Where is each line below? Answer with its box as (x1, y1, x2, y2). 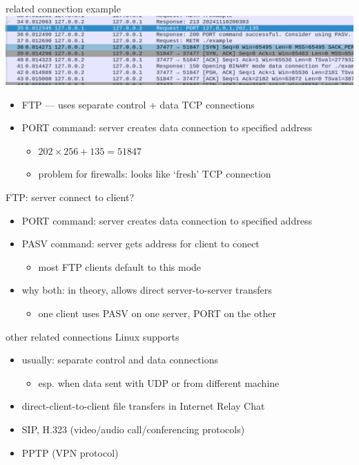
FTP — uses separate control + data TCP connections (21, 97, 255, 111)
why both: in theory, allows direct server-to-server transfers (21, 283, 272, 297)
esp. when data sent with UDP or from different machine (38, 375, 280, 390)
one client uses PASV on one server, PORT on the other (38, 305, 276, 320)
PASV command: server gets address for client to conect (21, 236, 260, 251)
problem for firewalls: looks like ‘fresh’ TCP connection (38, 167, 271, 181)
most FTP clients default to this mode (38, 259, 202, 274)
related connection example (6, 1, 121, 15)
